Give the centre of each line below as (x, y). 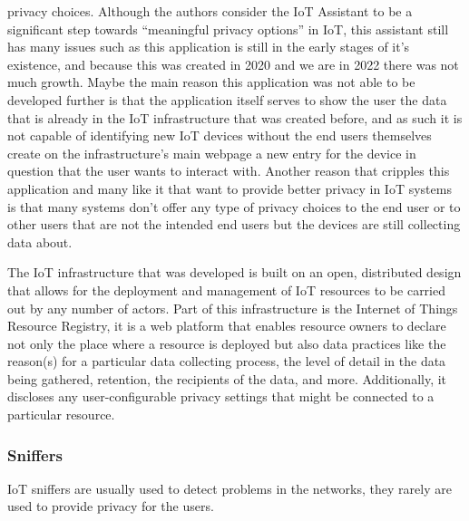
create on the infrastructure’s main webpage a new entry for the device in (212, 153)
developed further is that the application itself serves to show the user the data (227, 99)
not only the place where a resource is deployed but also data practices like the (227, 343)
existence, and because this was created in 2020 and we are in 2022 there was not (233, 64)
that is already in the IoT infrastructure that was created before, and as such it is (235, 117)
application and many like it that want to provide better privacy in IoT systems (230, 188)
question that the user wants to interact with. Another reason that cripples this (229, 171)
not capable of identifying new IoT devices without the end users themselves (220, 135)
